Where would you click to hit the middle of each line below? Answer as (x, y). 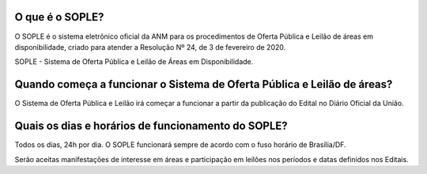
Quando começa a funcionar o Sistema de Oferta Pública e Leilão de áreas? (204, 84)
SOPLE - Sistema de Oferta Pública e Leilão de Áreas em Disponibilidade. (134, 62)
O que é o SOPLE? (59, 17)
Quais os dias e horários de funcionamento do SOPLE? (151, 126)
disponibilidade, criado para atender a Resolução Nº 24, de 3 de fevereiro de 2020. (150, 47)
